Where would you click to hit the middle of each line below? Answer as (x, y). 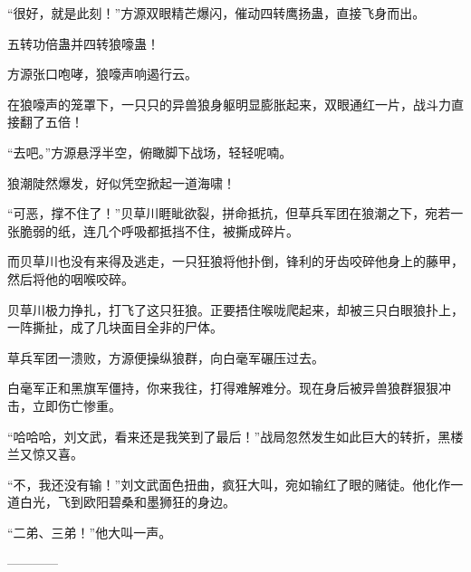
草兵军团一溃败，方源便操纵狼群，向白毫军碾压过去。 (166, 357)
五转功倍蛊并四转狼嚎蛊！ (83, 43)
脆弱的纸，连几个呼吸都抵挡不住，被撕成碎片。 (159, 230)
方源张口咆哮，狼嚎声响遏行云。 (102, 74)
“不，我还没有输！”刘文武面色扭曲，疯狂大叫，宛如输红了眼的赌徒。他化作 (229, 484)
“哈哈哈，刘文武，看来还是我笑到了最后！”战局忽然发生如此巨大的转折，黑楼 (235, 436)
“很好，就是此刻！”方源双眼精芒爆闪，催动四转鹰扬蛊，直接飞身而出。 (216, 13)
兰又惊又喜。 (45, 454)
